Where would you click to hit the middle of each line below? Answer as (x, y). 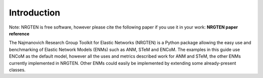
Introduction (35, 13)
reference (19, 33)
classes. (17, 70)
